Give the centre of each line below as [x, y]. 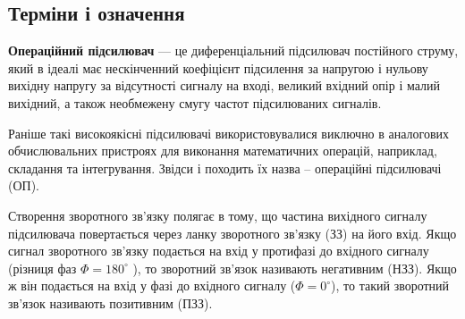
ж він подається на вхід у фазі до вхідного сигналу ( [152, 285]
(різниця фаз [42, 268]
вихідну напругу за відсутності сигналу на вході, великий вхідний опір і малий [224, 85]
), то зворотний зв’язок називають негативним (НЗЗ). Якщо [295, 268]
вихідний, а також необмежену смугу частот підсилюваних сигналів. [195, 102]
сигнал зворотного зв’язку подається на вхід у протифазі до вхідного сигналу [219, 251]
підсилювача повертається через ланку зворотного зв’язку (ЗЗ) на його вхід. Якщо [232, 233]
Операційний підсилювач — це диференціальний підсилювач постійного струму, [233, 50]
